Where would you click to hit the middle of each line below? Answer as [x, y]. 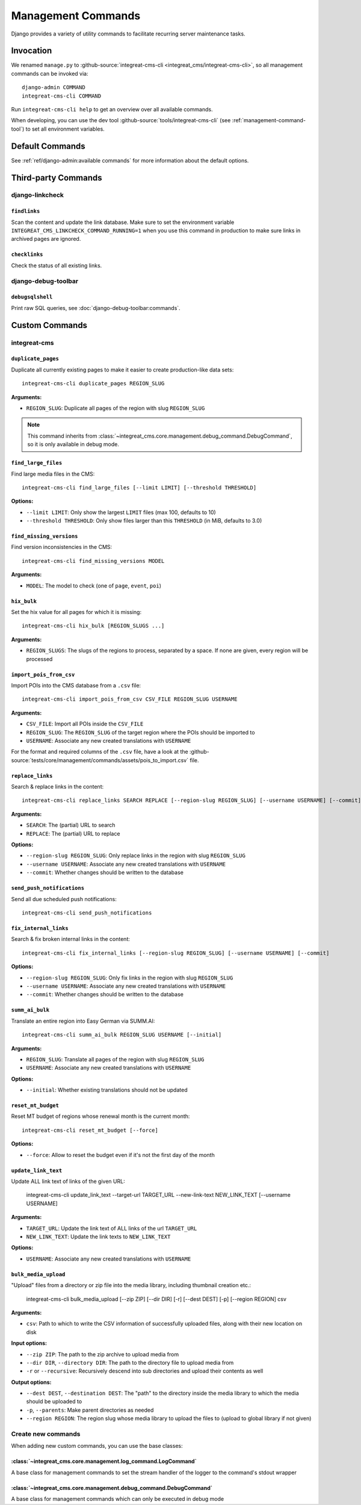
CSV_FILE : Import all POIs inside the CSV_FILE [85, 724]
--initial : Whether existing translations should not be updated [107, 1090]
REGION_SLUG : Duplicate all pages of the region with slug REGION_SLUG [116, 408]
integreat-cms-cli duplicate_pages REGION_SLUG [93, 383]
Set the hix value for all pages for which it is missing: [76, 612]
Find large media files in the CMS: [53, 474]
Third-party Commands [57, 178]
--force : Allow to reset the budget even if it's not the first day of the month [120, 1155]
